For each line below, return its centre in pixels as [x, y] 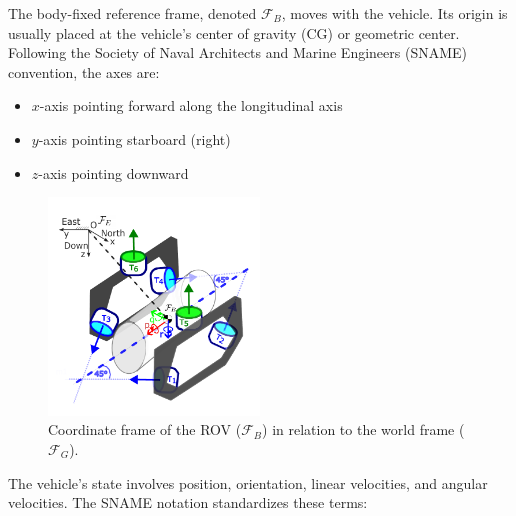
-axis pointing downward [113, 172]
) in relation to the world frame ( [363, 429]
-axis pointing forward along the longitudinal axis [191, 105]
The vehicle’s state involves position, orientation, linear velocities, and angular [248, 482]
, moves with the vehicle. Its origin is [394, 13]
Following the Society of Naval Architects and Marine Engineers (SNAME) [237, 52]
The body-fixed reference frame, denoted [132, 13]
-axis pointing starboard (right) [134, 138]
